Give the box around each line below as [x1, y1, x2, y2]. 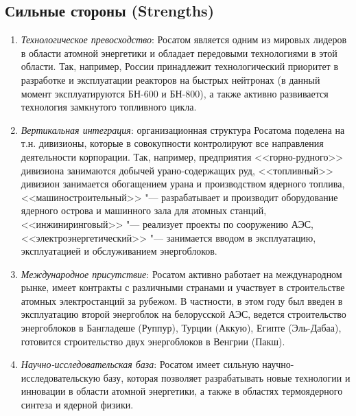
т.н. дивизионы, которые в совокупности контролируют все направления [21, 136, 324, 150]
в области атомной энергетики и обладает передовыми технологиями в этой [21, 45, 337, 60]
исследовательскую [21, 370, 101, 384]
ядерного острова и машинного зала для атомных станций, [21, 203, 267, 218]
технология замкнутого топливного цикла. [21, 100, 197, 114]
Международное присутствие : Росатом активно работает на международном [21, 266, 342, 281]
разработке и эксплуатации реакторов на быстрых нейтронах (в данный [21, 72, 320, 86]
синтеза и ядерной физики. [21, 397, 134, 412]
